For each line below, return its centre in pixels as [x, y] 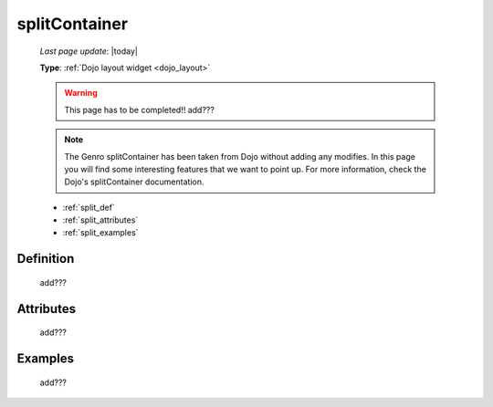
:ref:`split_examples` [100, 233]
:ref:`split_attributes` [100, 220]
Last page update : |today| [89, 51]
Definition [46, 259]
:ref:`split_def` [89, 207]
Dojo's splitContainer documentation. [134, 182]
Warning [81, 93]
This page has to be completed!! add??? [139, 110]
